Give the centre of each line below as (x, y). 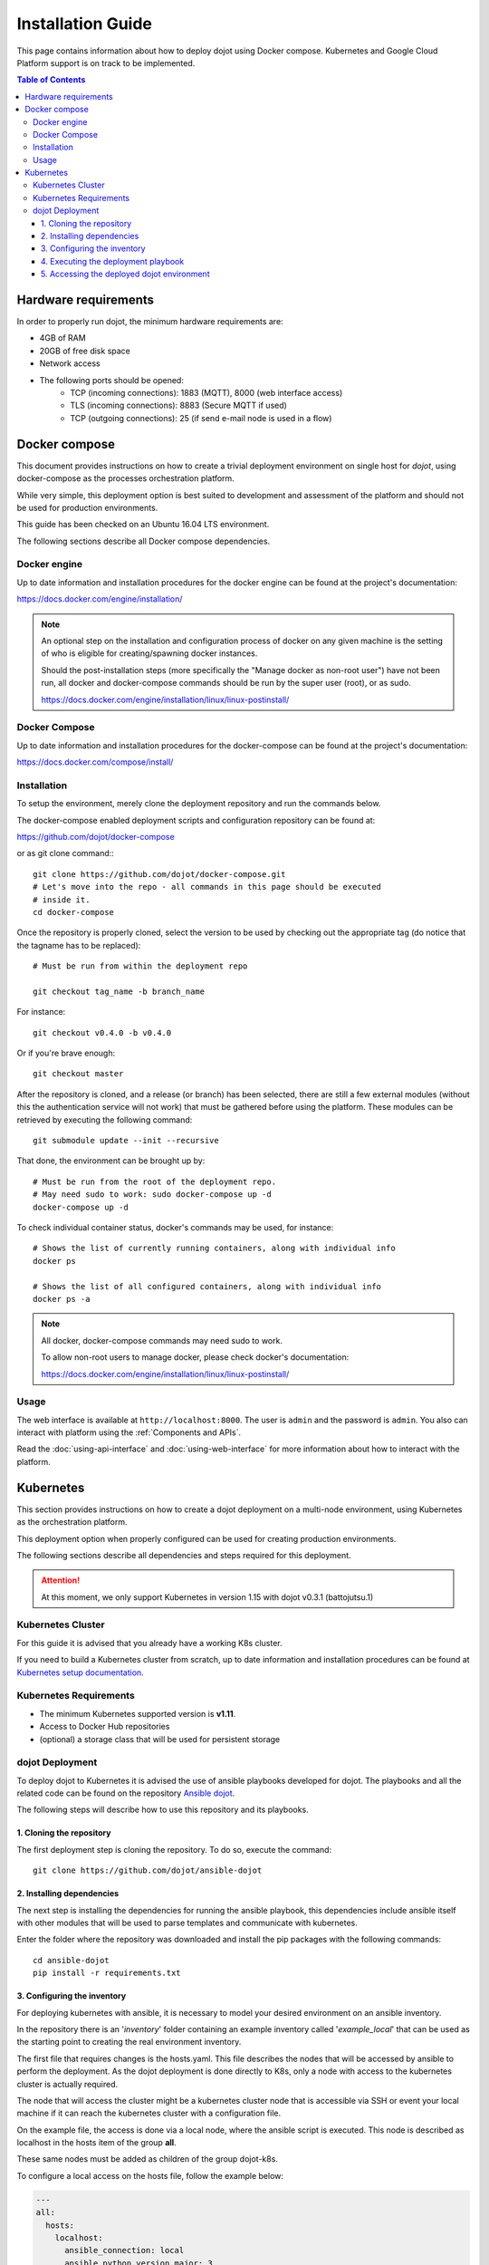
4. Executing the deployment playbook (113, 261)
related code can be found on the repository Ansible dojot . (126, 1793)
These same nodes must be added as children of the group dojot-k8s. (147, 2159)
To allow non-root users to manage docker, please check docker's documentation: (195, 1357)
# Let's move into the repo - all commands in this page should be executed (207, 887)
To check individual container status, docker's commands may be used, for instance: (175, 1227)
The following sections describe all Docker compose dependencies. (144, 541)
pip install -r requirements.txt (107, 1973)
